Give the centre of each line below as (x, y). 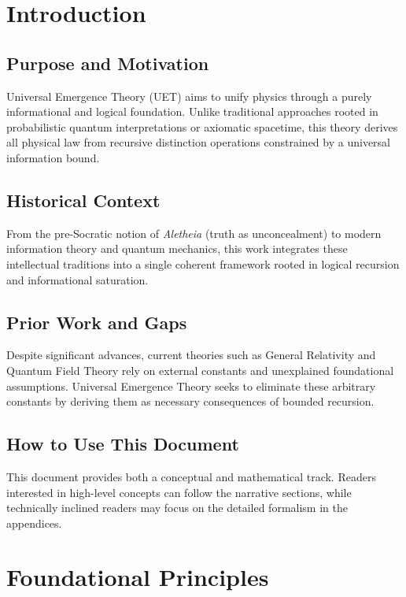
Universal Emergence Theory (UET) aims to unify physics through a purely (189, 96)
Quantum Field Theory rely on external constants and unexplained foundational (200, 370)
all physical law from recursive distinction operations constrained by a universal (198, 142)
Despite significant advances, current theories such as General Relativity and (191, 355)
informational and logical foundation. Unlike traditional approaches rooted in (192, 111)
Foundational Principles (138, 577)
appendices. (34, 523)
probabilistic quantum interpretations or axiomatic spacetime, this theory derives (202, 126)
